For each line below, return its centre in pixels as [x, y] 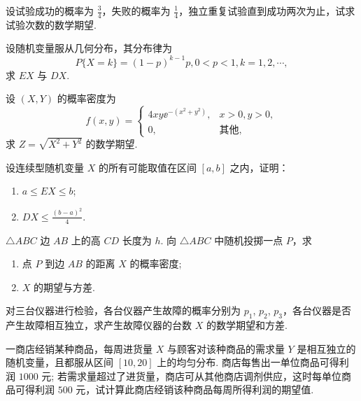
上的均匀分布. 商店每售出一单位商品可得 [248, 362]
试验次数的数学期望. [51, 24]
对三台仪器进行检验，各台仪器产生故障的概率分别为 [123, 310]
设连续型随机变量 [45, 167]
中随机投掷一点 [249, 240]
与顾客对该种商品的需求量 [226, 348]
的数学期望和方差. [247, 325]
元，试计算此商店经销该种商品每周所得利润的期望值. [195, 389]
